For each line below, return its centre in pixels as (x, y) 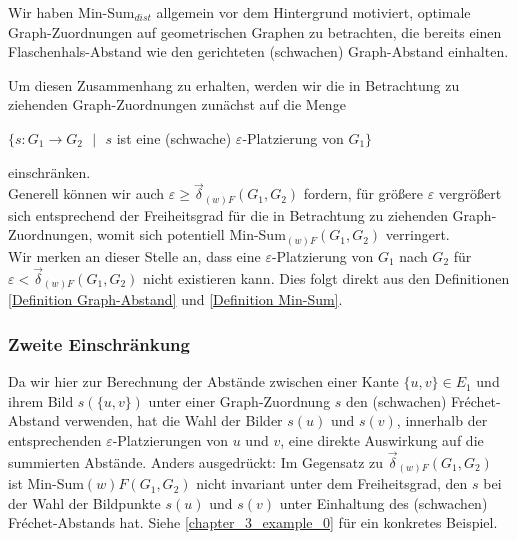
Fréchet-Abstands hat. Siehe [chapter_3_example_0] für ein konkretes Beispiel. (253, 522)
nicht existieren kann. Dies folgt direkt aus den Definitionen (326, 277)
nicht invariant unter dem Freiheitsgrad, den (332, 483)
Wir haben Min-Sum (71, 12)
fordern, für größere (363, 193)
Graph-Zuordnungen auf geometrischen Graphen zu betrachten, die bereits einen (255, 31)
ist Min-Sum (46, 483)
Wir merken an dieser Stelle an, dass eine (134, 256)
